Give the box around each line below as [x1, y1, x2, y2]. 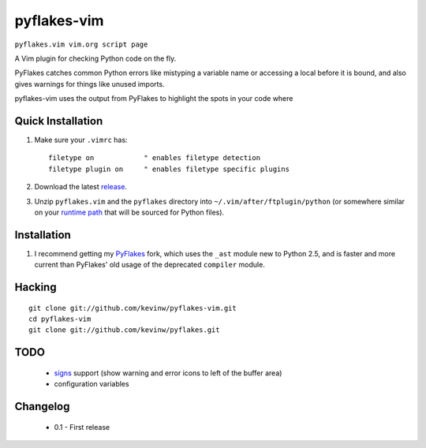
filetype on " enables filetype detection [48, 154, 260, 162]
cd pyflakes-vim [28, 315, 92, 323]
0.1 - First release [54, 422, 110, 431]
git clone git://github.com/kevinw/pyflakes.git [28, 326, 220, 334]
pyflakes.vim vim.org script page [14, 39, 148, 49]
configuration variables [54, 379, 129, 389]
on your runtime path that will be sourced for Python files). [34, 207, 225, 217]
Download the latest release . [34, 182, 128, 192]
